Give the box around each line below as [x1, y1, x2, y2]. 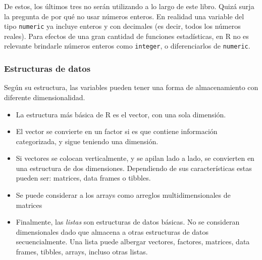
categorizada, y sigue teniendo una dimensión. [16, 136, 159, 146]
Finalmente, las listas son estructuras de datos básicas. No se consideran [16, 216, 240, 227]
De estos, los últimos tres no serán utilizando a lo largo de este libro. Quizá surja [4, 1, 254, 11]
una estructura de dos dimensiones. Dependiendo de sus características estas [16, 162, 252, 173]
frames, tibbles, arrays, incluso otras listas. [16, 246, 148, 257]
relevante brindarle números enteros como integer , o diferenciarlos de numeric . [4, 40, 250, 51]
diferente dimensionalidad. [4, 92, 85, 102]
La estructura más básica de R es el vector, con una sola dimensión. [16, 109, 226, 119]
